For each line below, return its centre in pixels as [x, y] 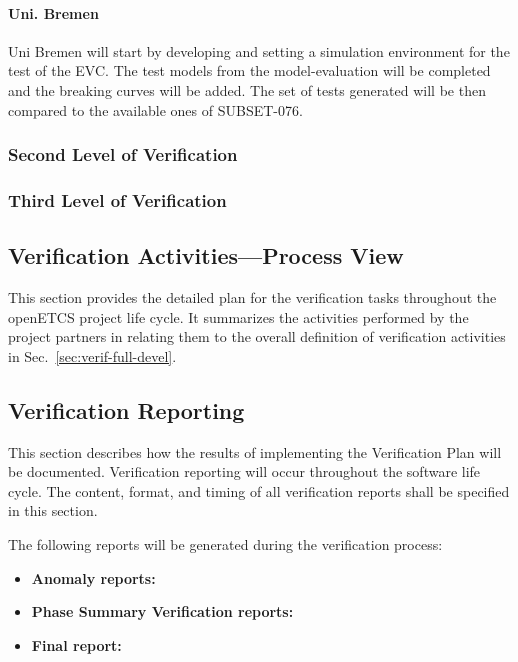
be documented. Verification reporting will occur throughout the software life [244, 471]
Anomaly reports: [93, 577]
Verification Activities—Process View [206, 255]
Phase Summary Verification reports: [162, 611]
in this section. [53, 510]
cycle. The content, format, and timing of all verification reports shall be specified [259, 490]
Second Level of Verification [123, 154]
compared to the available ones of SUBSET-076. [155, 109]
